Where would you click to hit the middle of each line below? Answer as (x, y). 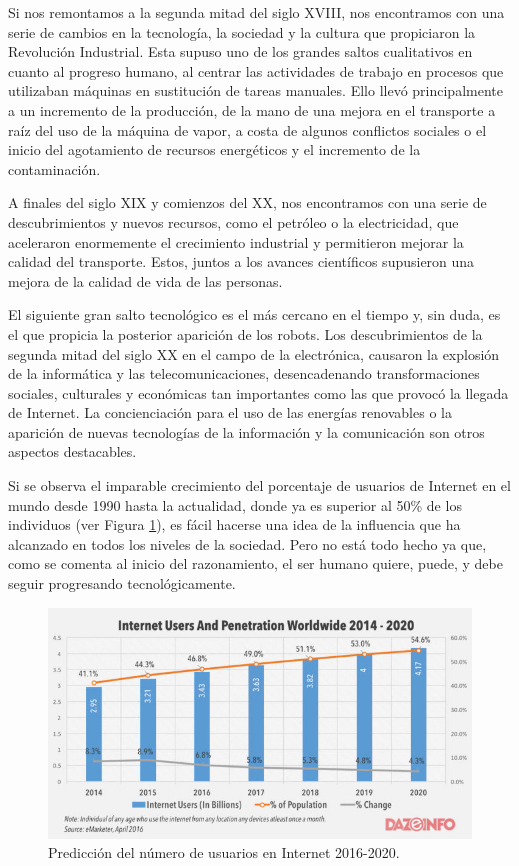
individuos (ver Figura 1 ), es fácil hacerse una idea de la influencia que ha (234, 524)
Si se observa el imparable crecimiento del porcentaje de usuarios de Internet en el (259, 485)
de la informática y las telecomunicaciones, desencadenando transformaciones (244, 373)
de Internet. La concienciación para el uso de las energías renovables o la (230, 412)
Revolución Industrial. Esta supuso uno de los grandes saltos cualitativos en (240, 51)
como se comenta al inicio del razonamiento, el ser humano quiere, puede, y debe (255, 563)
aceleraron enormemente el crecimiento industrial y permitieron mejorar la (236, 241)
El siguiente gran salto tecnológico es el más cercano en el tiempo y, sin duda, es (254, 314)
